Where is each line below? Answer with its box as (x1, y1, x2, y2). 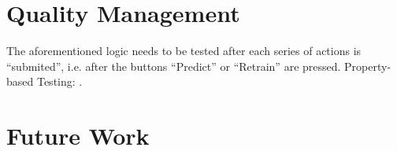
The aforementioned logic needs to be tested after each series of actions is (6, 42, 362, 59)
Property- (344, 57, 391, 74)
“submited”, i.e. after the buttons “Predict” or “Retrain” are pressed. (6, 57, 341, 74)
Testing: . (36, 73, 83, 90)
